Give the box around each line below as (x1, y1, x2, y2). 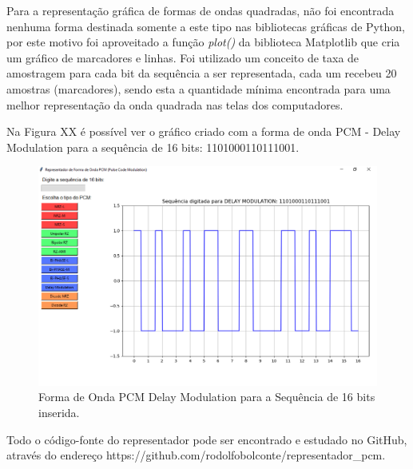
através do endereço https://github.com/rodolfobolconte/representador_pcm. (6, 447, 386, 463)
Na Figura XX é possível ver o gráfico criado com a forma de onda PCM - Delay (6, 123, 401, 140)
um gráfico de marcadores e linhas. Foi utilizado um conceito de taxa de (6, 49, 359, 66)
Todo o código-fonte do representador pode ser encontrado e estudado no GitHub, (6, 431, 407, 447)
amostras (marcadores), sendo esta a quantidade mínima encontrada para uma (6, 80, 391, 97)
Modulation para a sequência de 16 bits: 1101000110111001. (6, 138, 300, 155)
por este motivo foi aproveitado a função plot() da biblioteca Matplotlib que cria (6, 34, 400, 50)
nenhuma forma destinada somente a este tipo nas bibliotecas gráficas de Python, (6, 18, 405, 34)
